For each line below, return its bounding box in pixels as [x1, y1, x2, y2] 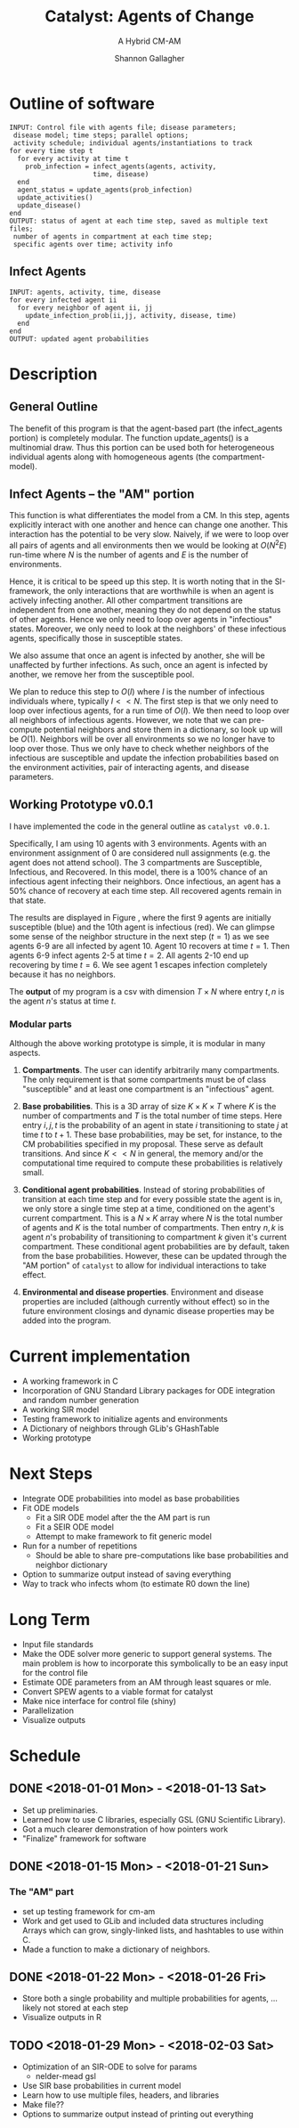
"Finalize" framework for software [21, 1832, 147, 1844]
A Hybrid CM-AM [117, 36, 182, 46]
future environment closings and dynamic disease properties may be [21, 1306, 275, 1317]
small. [21, 1167, 44, 1178]
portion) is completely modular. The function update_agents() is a [9, 432, 249, 443]
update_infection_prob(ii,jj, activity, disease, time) [25, 311, 238, 320]
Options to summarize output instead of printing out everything [21, 2108, 254, 2120]
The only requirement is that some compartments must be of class [21, 1075, 267, 1085]
